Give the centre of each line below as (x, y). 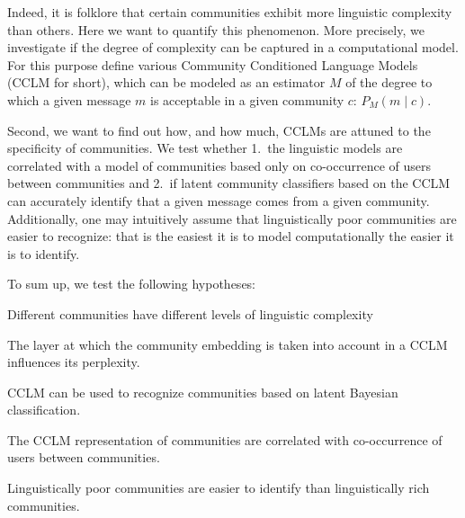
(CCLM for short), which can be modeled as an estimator (166, 82)
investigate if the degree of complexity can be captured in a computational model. (233, 47)
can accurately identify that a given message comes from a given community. (219, 200)
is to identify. (44, 253)
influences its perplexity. (74, 362)
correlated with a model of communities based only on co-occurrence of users (219, 165)
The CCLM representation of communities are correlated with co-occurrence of (225, 439)
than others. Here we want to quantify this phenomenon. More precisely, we (216, 29)
